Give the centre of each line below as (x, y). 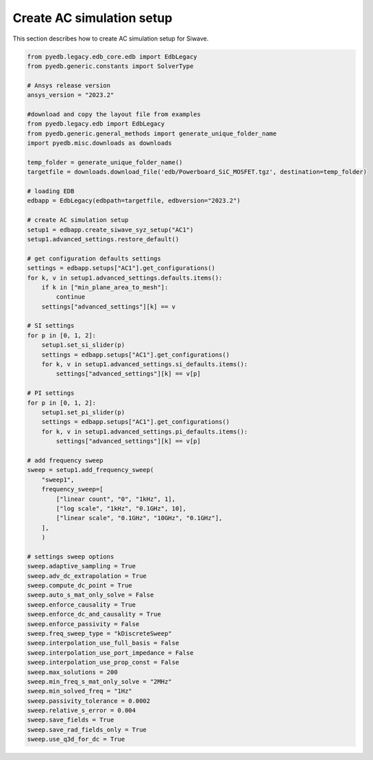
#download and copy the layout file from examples (114, 114)
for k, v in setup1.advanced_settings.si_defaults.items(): (145, 365)
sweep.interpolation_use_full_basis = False (103, 643)
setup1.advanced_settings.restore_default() (103, 239)
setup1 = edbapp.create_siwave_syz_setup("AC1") (110, 230)
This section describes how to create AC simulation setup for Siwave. (111, 38)
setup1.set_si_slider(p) (83, 345)
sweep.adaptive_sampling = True (82, 566)
